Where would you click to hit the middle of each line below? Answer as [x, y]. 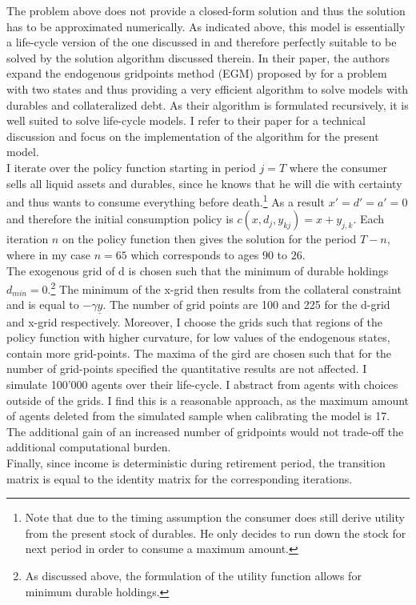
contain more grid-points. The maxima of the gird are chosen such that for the [199, 353]
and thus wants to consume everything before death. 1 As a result [166, 200]
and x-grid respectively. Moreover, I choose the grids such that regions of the [194, 321]
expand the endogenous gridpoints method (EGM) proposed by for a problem [197, 73]
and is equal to [43, 305]
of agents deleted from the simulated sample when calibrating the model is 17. [198, 416]
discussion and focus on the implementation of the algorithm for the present [193, 136]
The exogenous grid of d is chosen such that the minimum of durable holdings [198, 270]
